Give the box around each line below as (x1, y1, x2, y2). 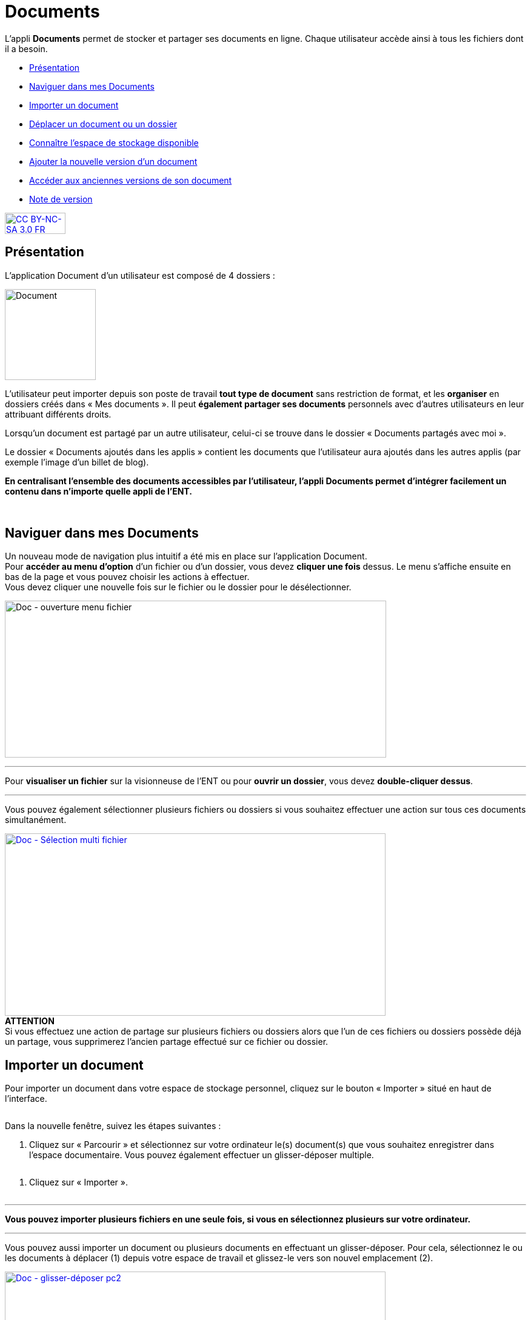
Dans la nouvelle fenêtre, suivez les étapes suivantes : (5, 1121, 221, 1132)
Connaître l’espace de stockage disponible (29, 137, 199, 148)
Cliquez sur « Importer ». (29, 1177, 128, 1188)
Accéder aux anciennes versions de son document (29, 175, 232, 185)
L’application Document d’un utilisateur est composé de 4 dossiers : (5, 270, 275, 281)
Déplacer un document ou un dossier (29, 118, 178, 129)
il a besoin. (5, 43, 48, 54)
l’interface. (5, 1093, 47, 1104)
